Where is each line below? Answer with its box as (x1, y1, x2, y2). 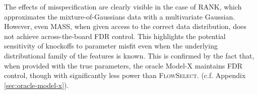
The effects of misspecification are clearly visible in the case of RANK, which (4, 1, 242, 11)
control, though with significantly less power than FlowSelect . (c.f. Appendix (4, 70, 246, 80)
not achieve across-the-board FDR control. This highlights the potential (4, 30, 226, 41)
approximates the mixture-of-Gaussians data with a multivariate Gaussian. (4, 11, 235, 21)
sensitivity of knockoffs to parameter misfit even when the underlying (4, 40, 218, 51)
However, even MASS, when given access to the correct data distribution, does (4, 21, 247, 31)
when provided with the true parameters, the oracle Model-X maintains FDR (4, 60, 243, 70)
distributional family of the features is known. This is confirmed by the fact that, (4, 50, 254, 60)
